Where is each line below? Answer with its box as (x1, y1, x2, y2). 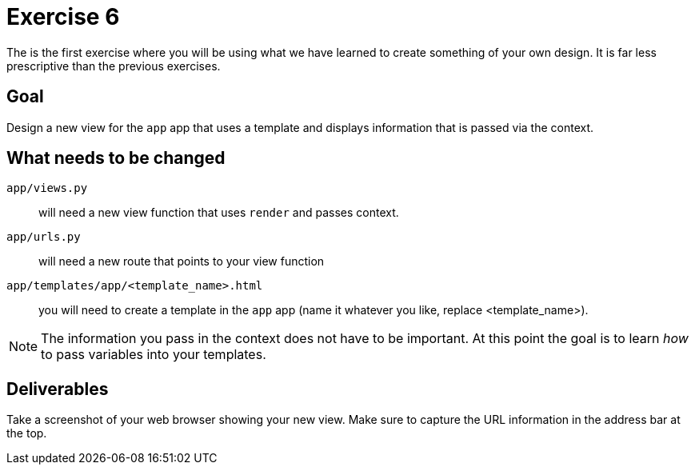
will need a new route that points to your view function (38, 254, 325, 269)
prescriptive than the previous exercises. (6, 58, 221, 73)
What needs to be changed (6, 148, 226, 169)
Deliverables (6, 378, 109, 399)
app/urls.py (6, 230, 81, 244)
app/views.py (6, 182, 88, 195)
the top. (6, 426, 47, 441)
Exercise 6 (6, 3, 120, 30)
